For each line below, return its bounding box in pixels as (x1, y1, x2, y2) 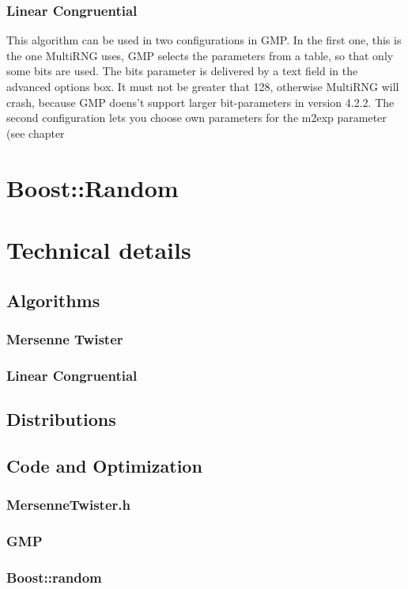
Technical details (6, 233, 191, 265)
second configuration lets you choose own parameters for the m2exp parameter (6, 109, 387, 126)
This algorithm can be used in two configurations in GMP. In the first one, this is (6, 32, 402, 48)
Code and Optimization (6, 453, 202, 477)
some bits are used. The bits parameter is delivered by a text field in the (6, 63, 358, 79)
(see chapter (6, 124, 65, 141)
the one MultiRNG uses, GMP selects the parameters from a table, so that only (6, 47, 394, 63)
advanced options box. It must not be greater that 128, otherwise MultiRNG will (6, 78, 399, 94)
